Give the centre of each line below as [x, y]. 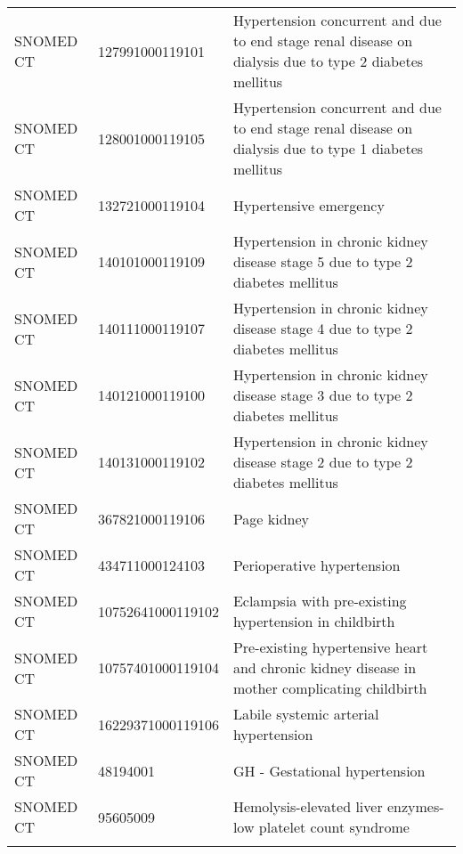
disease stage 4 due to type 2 [323, 328]
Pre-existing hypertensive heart [330, 647]
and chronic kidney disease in [325, 667]
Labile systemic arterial [306, 714]
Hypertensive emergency [309, 205]
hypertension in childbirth [314, 621]
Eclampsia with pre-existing [320, 601]
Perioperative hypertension [317, 565]
